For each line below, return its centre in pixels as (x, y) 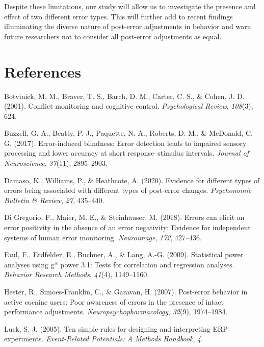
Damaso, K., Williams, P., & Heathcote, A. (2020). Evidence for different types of (132, 180)
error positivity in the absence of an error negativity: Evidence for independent (127, 227)
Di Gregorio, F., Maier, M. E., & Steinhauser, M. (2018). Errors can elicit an (124, 217)
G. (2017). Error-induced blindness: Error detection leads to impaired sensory (125, 143)
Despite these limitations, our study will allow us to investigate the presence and (130, 6)
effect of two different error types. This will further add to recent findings (118, 16)
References (43, 71)
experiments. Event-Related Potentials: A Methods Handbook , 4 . (104, 339)
